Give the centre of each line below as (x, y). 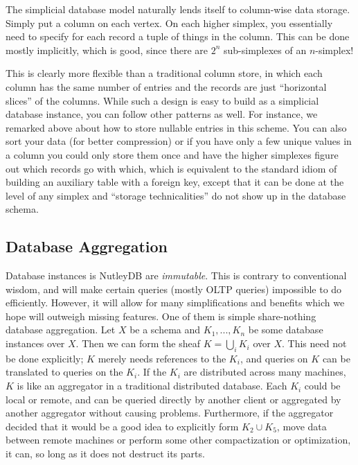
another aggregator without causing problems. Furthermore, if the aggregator (170, 413)
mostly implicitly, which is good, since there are (107, 50)
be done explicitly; (45, 358)
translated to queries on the (64, 372)
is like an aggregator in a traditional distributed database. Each (152, 386)
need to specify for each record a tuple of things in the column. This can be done (178, 36)
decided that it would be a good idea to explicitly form (122, 426)
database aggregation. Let (61, 330)
